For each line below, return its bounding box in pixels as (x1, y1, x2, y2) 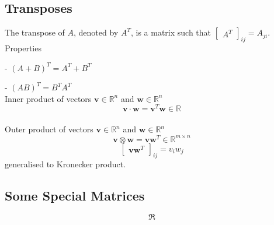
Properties (5, 42, 41, 54)
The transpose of (5, 26, 65, 38)
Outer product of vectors (5, 123, 93, 135)
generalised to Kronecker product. (5, 157, 126, 170)
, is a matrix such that (130, 26, 211, 38)
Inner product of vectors (5, 92, 92, 104)
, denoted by (74, 26, 119, 38)
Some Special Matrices (5, 186, 145, 204)
